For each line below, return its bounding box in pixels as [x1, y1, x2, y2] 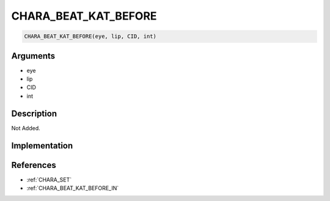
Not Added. [11, 124, 41, 131]
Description [11, 108, 57, 119]
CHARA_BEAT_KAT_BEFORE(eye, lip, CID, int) [24, 33, 157, 40]
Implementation [11, 141, 73, 151]
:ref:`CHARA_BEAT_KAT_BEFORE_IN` [26, 185, 119, 192]
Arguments [11, 51, 56, 61]
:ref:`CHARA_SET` [26, 176, 72, 183]
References [11, 159, 56, 170]
